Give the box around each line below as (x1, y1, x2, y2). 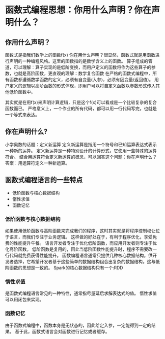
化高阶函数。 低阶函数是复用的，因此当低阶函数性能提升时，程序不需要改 (5, 246, 153, 252)
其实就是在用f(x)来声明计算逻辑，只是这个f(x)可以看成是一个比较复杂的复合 (5, 100, 157, 105)
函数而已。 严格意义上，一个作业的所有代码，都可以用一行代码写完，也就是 (5, 105, 157, 111)
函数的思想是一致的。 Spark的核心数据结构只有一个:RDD (9, 265, 123, 271)
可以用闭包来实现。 (5, 297, 44, 303)
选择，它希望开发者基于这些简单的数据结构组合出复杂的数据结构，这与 (13, 258, 156, 264)
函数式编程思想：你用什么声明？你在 (5, 4, 152, 16)
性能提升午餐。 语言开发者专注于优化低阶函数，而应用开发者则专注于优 (13, 240, 157, 246)
